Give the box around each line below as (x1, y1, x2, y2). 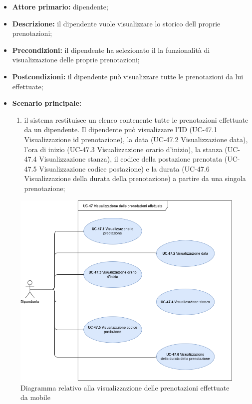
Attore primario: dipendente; (12, 1, 108, 11)
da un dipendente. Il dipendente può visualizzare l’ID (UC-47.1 (24, 124, 218, 135)
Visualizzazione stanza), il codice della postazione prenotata (39, 154, 223, 164)
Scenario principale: (12, 98, 82, 108)
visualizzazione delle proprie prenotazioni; (12, 54, 140, 65)
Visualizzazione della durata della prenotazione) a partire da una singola (24, 173, 246, 184)
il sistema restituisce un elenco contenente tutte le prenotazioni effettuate (24, 114, 249, 125)
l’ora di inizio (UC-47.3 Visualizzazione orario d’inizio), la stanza (24, 144, 223, 154)
